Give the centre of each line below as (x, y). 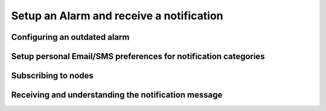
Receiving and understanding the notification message (117, 95)
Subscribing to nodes (52, 76)
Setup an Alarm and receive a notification (117, 16)
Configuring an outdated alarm (70, 37)
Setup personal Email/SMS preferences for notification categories (138, 56)
